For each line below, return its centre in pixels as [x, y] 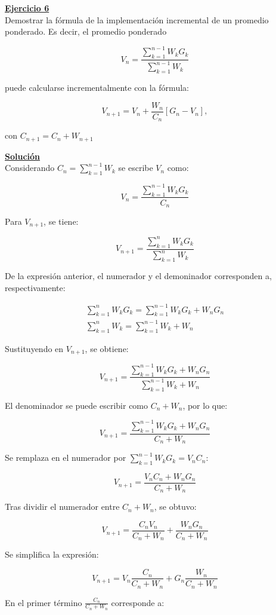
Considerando [30, 168]
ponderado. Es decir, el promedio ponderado [86, 31]
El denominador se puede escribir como [77, 405]
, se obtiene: [107, 348]
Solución [23, 156]
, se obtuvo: [175, 507]
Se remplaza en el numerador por [66, 458]
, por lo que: [205, 405]
